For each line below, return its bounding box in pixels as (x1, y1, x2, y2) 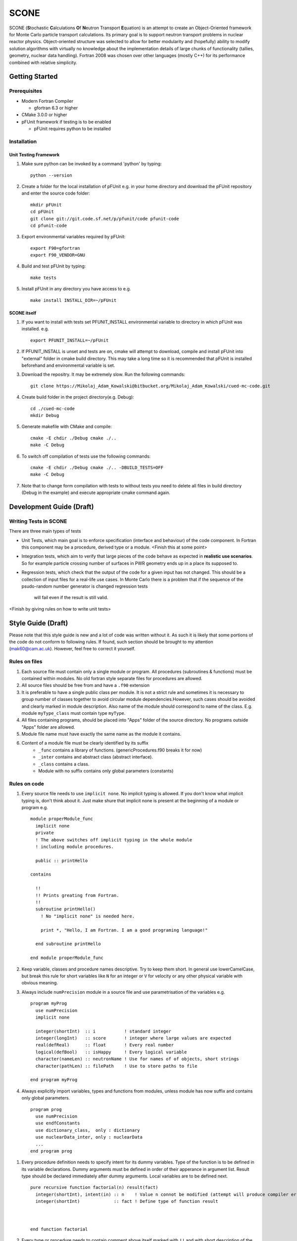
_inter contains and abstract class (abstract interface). (38, 754, 153, 760)
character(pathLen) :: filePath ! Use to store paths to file (35, 1063, 198, 1069)
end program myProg (30, 1077, 78, 1083)
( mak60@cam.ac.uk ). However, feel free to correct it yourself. (9, 646, 136, 652)
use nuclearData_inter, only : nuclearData (35, 1134, 143, 1140)
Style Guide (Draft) (9, 619, 68, 627)
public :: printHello (35, 858, 88, 863)
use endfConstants (35, 1120, 80, 1126)
